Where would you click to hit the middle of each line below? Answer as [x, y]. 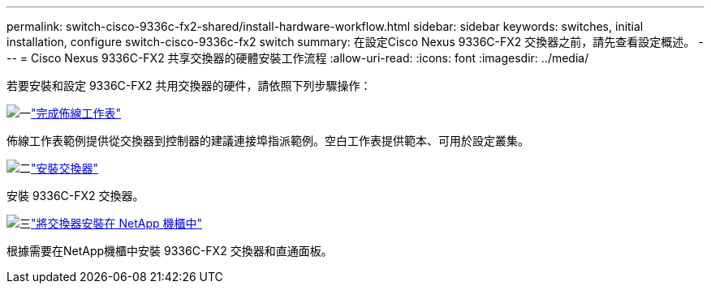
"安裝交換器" [65, 168]
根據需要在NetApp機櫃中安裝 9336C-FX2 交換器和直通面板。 [170, 251]
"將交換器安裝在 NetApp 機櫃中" [117, 223]
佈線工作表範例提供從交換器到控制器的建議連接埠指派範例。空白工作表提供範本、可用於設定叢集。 [268, 141]
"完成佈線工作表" [76, 113]
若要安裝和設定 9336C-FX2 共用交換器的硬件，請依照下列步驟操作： [189, 85]
